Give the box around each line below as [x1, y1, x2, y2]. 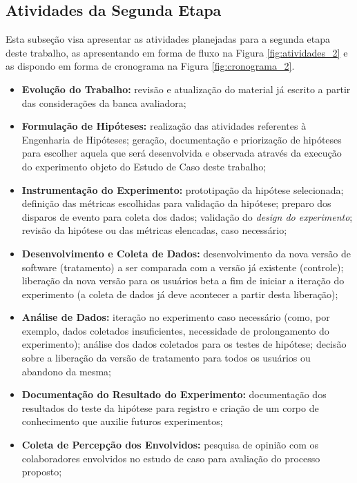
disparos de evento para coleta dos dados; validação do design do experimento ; [21, 209, 353, 224]
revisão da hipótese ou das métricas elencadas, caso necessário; [21, 223, 287, 237]
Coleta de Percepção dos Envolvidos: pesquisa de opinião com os [21, 437, 319, 452]
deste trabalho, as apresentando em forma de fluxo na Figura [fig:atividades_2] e [6, 45, 348, 59]
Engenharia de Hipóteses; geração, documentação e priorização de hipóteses [21, 132, 342, 146]
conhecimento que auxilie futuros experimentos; [21, 414, 223, 428]
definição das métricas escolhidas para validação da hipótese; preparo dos [21, 196, 331, 210]
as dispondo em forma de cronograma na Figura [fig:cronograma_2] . [6, 59, 295, 73]
